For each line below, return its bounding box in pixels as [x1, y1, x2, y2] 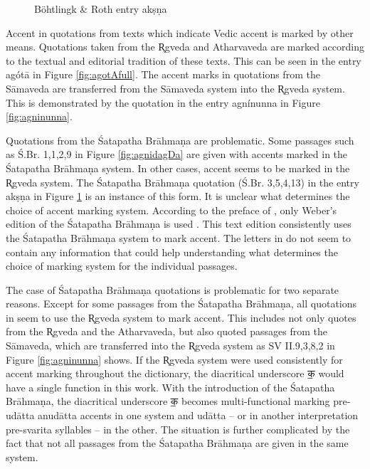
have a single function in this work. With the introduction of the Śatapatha [6, 379, 335, 394]
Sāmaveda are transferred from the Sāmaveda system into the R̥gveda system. [6, 80, 345, 95]
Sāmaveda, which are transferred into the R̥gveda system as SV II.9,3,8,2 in [6, 338, 335, 353]
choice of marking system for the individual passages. [6, 258, 238, 273]
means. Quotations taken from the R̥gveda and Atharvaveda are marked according [6, 39, 364, 54]
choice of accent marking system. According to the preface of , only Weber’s [6, 202, 337, 217]
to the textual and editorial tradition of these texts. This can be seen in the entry [6, 53, 361, 68]
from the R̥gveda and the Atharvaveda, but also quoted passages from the [6, 324, 327, 339]
